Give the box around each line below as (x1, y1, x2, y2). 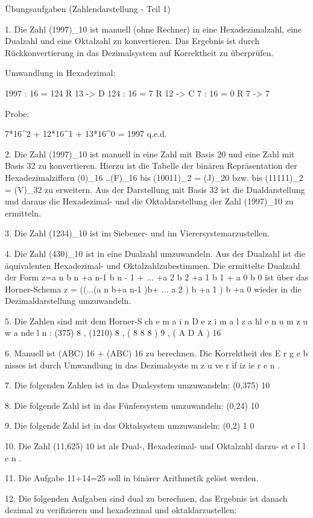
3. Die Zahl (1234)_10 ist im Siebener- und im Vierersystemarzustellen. (5, 227, 270, 239)
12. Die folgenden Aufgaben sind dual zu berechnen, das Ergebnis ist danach (5, 491, 288, 504)
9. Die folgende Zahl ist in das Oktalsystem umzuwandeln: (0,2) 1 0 (5, 419, 255, 432)
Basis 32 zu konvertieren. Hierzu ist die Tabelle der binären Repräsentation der (5, 159, 297, 172)
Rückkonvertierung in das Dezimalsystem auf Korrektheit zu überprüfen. (5, 46, 274, 58)
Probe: (5, 107, 30, 119)
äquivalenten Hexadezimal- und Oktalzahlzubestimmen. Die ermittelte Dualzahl (5, 259, 300, 271)
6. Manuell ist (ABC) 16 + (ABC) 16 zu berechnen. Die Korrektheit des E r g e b (5, 347, 308, 359)
